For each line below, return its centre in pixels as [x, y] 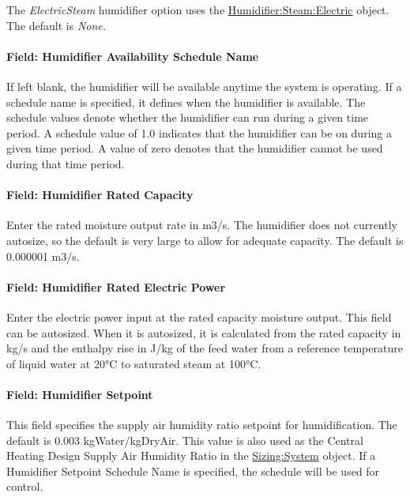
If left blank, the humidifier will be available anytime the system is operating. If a [204, 86]
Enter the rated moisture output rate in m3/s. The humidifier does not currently [202, 225]
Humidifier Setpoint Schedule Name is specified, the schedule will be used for [193, 471]
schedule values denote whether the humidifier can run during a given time [188, 117]
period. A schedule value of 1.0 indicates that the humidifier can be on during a [199, 132]
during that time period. [66, 163]
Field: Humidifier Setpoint [80, 394]
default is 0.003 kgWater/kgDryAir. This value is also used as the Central [185, 440]
